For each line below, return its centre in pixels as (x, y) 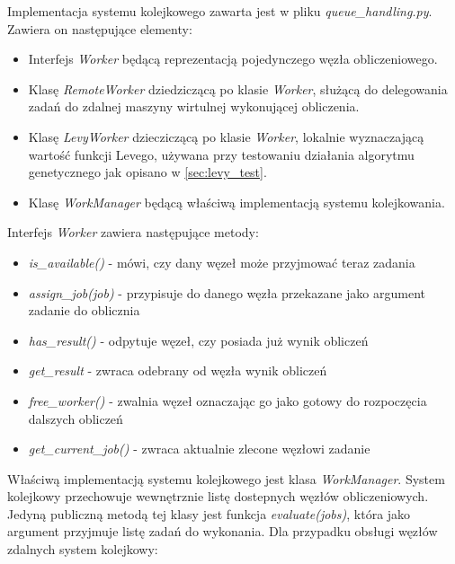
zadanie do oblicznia (84, 310)
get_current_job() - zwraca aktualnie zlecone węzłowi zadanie (199, 449)
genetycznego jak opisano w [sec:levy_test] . (147, 172)
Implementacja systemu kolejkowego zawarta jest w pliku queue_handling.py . (220, 11)
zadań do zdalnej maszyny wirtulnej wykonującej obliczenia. (194, 106)
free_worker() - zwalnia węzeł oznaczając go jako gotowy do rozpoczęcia (227, 400)
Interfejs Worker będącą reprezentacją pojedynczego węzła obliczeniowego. (233, 59)
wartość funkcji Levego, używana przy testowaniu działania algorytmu (221, 154)
